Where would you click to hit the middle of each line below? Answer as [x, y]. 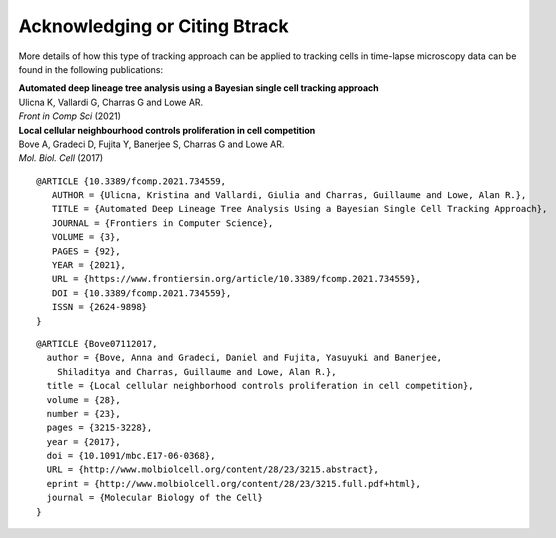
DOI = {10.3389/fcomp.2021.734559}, [141, 293]
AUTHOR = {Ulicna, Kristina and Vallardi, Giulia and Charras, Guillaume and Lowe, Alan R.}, [289, 195]
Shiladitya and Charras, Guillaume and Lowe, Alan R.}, [196, 371]
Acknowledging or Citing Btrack [153, 26]
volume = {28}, [83, 399]
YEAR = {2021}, [89, 265]
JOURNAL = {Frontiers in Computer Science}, [162, 223]
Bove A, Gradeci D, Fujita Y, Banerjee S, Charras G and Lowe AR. [151, 144]
